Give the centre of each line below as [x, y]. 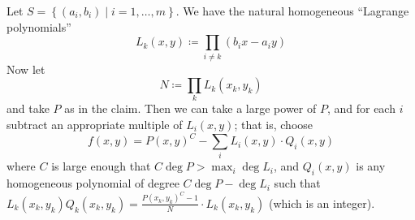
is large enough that [101, 166]
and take [28, 108]
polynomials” [39, 26]
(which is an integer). [322, 203]
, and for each [361, 108]
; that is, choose [274, 125]
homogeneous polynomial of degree [93, 183]
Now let [26, 69]
